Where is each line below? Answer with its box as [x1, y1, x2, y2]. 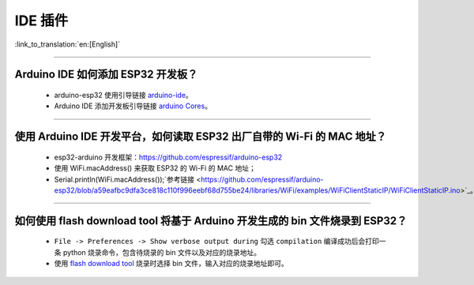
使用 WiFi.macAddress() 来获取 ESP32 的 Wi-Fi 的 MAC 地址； [54, 163, 256, 173]
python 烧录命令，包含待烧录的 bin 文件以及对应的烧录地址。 [62, 247, 261, 257]
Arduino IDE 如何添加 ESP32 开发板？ [14, 68, 198, 81]
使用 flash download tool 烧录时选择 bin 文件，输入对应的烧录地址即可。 [54, 259, 288, 268]
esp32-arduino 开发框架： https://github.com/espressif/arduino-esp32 [54, 152, 283, 162]
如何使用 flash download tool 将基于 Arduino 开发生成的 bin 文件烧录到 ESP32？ [14, 214, 408, 227]
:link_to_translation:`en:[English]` [14, 39, 121, 49]
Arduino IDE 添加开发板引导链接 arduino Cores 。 [54, 101, 213, 111]
